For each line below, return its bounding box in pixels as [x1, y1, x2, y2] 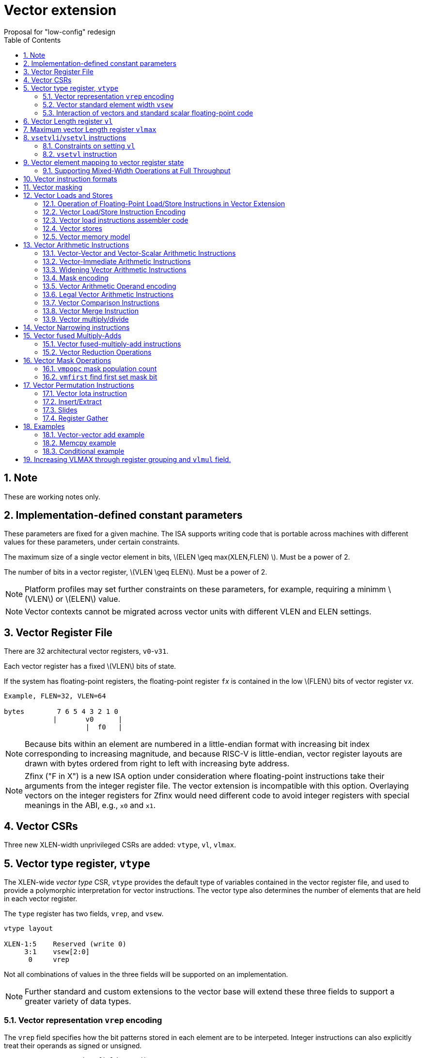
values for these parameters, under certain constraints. [4, 538, 180, 546]
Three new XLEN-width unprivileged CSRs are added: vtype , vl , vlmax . [4, 841, 236, 849]
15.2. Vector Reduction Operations [43, 347, 152, 356]
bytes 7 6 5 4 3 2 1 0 [4, 708, 119, 716]
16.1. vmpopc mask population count [43, 364, 157, 373]
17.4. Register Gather [43, 413, 109, 422]
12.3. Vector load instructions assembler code [43, 215, 188, 224]
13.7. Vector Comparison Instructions [43, 298, 159, 307]
